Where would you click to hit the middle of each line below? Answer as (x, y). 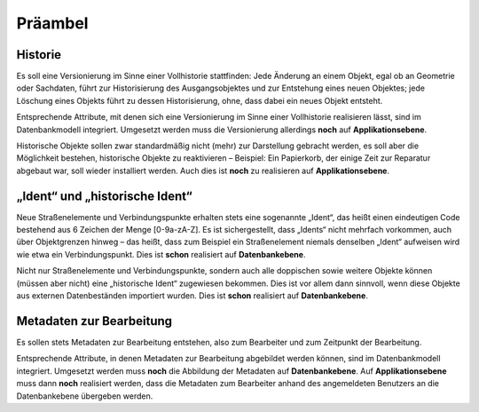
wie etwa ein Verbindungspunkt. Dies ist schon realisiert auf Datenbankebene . (161, 254)
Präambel (52, 23)
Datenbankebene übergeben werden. (85, 396)
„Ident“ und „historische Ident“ (104, 196)
